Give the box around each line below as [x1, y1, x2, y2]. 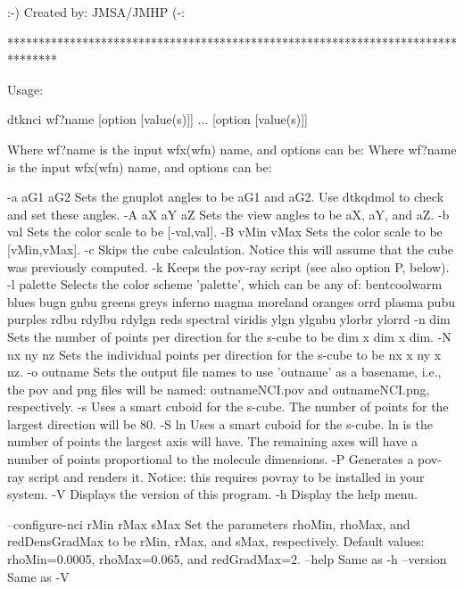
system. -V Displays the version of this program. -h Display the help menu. [7, 485, 418, 503]
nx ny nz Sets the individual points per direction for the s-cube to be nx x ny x [7, 344, 442, 363]
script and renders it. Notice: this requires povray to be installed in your [29, 467, 425, 485]
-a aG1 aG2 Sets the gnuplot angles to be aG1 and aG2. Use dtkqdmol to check [7, 187, 444, 206]
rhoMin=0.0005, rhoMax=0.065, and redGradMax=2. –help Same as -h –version [7, 550, 447, 568]
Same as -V [7, 567, 70, 585]
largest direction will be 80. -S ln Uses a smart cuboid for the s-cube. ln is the [7, 414, 433, 433]
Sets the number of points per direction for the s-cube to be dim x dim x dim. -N [7, 327, 452, 345]
